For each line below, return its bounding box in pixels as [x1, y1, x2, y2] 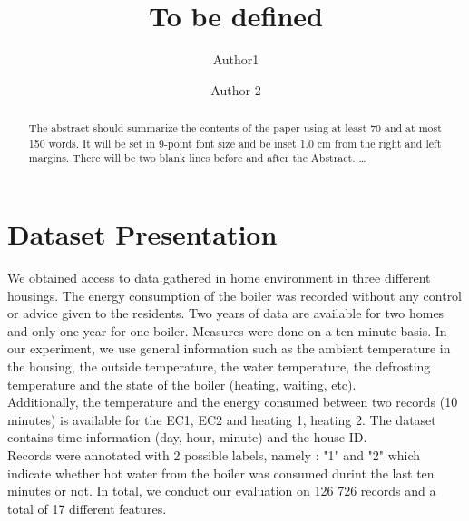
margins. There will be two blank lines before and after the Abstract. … [28, 150, 366, 166]
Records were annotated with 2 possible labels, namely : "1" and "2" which [7, 445, 421, 464]
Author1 [212, 50, 259, 69]
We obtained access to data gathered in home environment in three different [7, 268, 431, 287]
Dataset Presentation [7, 216, 278, 253]
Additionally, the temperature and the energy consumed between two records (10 [7, 392, 458, 411]
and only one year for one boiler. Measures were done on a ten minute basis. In [7, 321, 447, 340]
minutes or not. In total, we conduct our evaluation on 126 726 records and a [7, 481, 436, 500]
